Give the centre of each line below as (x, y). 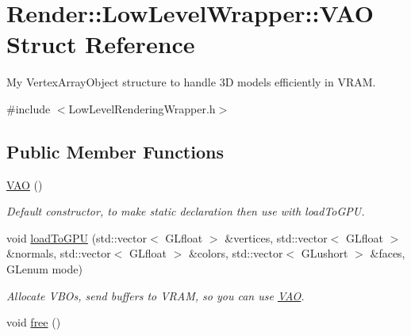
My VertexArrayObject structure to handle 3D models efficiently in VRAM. (191, 82)
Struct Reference (101, 44)
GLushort (325, 253)
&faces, (388, 253)
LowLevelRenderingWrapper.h (142, 108)
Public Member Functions (115, 151)
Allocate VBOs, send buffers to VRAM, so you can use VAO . (156, 295)
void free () (34, 322)
